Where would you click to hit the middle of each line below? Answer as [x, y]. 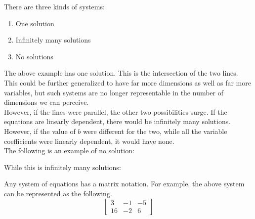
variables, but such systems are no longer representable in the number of [114, 92]
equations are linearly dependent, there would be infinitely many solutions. [117, 121]
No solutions [34, 56]
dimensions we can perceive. [46, 102]
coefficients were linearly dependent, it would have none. [89, 141]
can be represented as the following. [58, 193]
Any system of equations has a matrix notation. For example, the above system [124, 184]
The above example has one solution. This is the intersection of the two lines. [121, 73]
